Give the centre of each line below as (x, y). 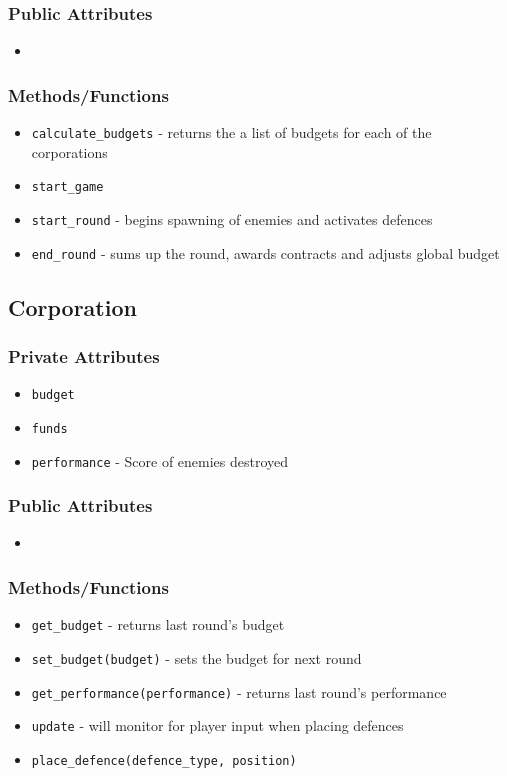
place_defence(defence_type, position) (164, 760)
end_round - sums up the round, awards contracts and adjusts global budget (265, 252)
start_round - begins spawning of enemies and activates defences (232, 218)
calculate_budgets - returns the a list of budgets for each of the (231, 132)
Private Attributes (84, 355)
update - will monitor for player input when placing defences (217, 725)
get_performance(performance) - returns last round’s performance (239, 691)
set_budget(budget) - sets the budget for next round (196, 657)
